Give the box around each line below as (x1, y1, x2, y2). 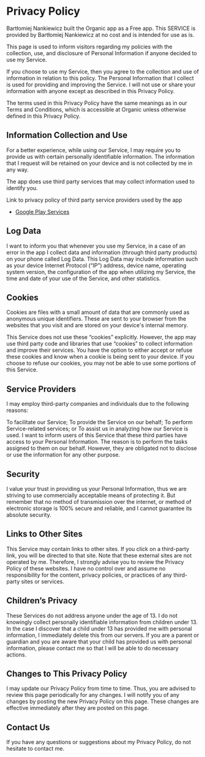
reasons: (6, 406, 29, 414)
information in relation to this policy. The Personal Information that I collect (6, 74, 194, 82)
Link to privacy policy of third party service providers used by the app (6, 196, 182, 204)
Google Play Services (15, 208, 70, 215)
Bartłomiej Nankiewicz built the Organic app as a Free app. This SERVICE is (6, 25, 196, 32)
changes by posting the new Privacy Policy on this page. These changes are (6, 698, 199, 706)
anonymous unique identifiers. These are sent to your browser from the (6, 315, 187, 322)
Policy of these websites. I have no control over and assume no (6, 565, 166, 572)
